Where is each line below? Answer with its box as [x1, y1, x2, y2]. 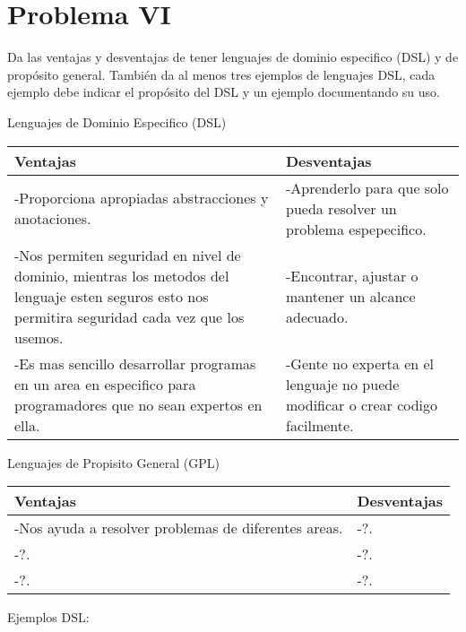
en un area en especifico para [14, 373, 196, 394]
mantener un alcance [286, 285, 416, 307]
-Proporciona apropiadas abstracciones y [14, 187, 269, 208]
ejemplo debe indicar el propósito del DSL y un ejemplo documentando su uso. [7, 82, 440, 101]
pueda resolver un [286, 197, 397, 219]
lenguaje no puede [286, 373, 400, 394]
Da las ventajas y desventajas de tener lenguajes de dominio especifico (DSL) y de [7, 48, 459, 66]
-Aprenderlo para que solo [286, 177, 449, 198]
